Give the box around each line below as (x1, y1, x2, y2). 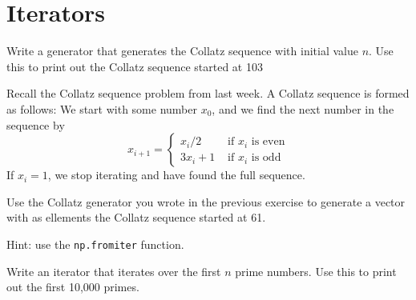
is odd (251, 152, 281, 164)
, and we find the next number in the (212, 100, 394, 117)
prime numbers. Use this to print (235, 262, 397, 279)
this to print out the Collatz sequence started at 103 (6, 58, 263, 74)
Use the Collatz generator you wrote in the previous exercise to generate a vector (6, 193, 406, 210)
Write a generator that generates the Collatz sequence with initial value (6, 42, 358, 59)
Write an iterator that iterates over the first (6, 262, 221, 279)
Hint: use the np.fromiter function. (6, 235, 184, 252)
